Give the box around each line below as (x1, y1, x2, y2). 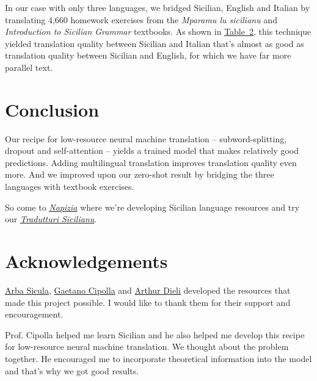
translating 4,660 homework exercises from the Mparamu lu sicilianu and (5, 13, 277, 26)
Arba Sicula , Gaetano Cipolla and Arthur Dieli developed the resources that (5, 283, 291, 296)
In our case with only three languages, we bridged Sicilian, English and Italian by (5, 1, 310, 13)
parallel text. (5, 60, 53, 73)
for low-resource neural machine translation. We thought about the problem (5, 340, 289, 353)
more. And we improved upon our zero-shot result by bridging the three (5, 168, 274, 181)
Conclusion (5, 96, 100, 122)
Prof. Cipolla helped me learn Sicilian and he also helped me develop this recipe (5, 328, 305, 341)
